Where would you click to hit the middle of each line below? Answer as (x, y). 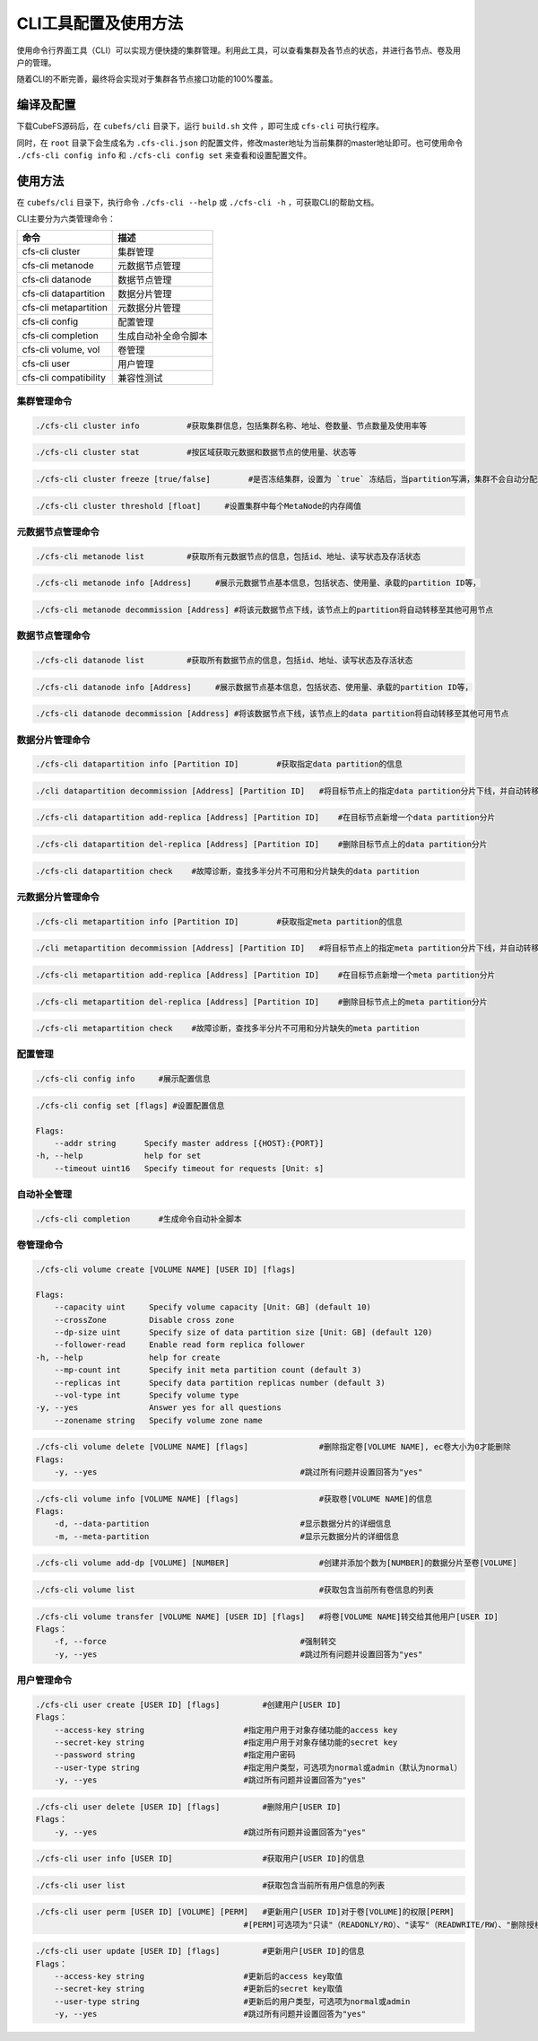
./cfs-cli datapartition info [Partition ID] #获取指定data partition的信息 (219, 764)
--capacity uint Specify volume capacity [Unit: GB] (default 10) (213, 1307)
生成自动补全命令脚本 (163, 336)
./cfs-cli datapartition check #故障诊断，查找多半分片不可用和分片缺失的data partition (228, 871)
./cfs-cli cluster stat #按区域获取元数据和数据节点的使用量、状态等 (196, 452)
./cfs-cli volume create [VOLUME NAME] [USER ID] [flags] (165, 1270)
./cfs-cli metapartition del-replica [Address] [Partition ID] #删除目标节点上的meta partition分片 (261, 1002)
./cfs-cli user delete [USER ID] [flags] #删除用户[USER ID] (188, 1807)
